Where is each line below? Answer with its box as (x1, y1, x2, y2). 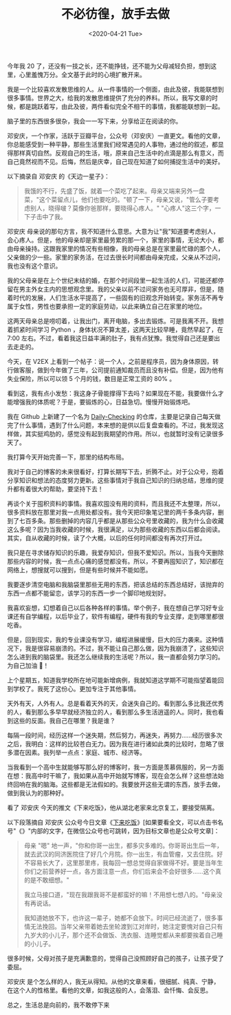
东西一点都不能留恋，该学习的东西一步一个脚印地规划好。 (7, 588, 170, 597)
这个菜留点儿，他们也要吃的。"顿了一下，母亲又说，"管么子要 (38, 195, 214, 203)
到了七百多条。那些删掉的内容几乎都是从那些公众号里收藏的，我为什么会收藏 (7, 516, 224, 524)
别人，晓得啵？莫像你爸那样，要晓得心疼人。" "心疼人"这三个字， (30, 204, 215, 212)
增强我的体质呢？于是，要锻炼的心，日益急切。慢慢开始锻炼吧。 (12, 398, 194, 406)
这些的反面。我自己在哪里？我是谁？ (12, 716, 115, 724)
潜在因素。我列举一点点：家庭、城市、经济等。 (12, 748, 146, 757)
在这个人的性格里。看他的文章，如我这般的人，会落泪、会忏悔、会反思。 (7, 986, 212, 994)
